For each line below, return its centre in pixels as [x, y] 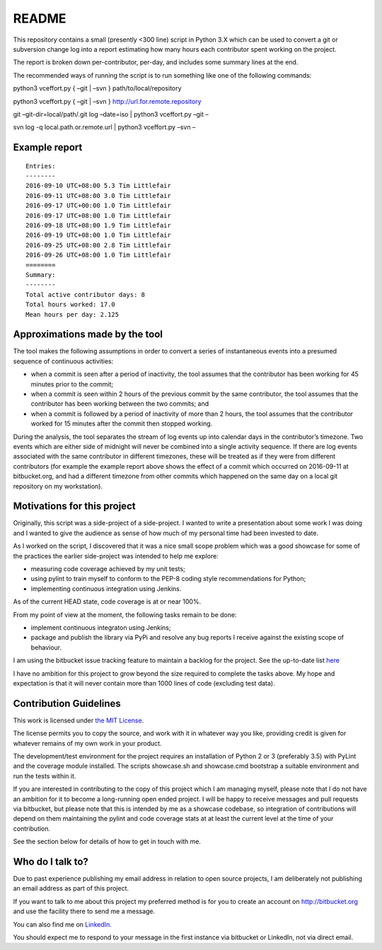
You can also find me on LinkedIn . [63, 924]
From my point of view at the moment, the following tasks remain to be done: [125, 614]
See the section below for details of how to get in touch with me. [107, 842]
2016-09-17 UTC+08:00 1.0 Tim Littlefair [98, 215]
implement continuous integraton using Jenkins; [101, 627]
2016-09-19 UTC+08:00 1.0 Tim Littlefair [98, 235]
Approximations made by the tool [88, 335]
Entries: [41, 166]
